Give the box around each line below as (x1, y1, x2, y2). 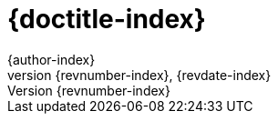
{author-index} (7, 51, 96, 67)
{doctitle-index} (7, 4, 206, 35)
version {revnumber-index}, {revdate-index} (7, 66, 272, 83)
